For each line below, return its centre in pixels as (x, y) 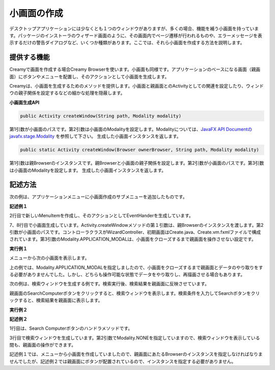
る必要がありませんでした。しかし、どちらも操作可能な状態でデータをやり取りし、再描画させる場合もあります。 (127, 274)
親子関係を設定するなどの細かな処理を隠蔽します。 (72, 93)
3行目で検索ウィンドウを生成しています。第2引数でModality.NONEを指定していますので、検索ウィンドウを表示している (135, 338)
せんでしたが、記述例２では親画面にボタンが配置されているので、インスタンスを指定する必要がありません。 (123, 361)
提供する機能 (30, 57)
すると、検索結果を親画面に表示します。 (60, 300)
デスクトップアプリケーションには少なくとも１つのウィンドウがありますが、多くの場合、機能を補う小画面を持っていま (134, 29)
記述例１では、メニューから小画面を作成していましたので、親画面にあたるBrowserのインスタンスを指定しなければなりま (136, 354)
